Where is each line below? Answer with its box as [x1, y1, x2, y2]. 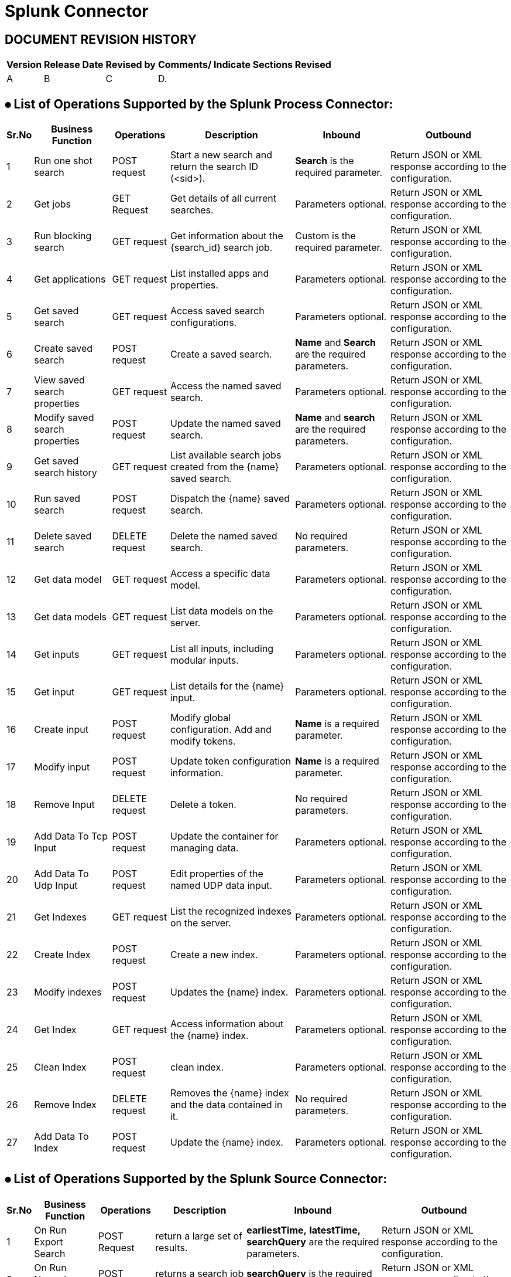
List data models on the [170, 605, 273, 617]
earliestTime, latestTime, [246, 1224, 361, 1236]
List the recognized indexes [170, 905, 291, 918]
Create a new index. [170, 949, 258, 961]
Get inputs [34, 648, 80, 661]
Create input [34, 724, 88, 736]
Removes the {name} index [170, 1087, 289, 1099]
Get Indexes [34, 911, 87, 923]
